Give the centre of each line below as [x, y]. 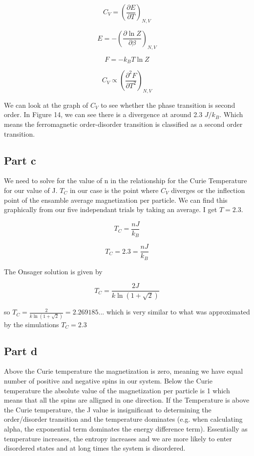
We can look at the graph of [46, 105]
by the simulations [32, 324]
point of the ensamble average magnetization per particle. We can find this [116, 200]
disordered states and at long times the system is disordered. [95, 448]
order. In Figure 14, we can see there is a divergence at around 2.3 [103, 114]
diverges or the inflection [208, 190]
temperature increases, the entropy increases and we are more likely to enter [118, 438]
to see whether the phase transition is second [168, 105]
